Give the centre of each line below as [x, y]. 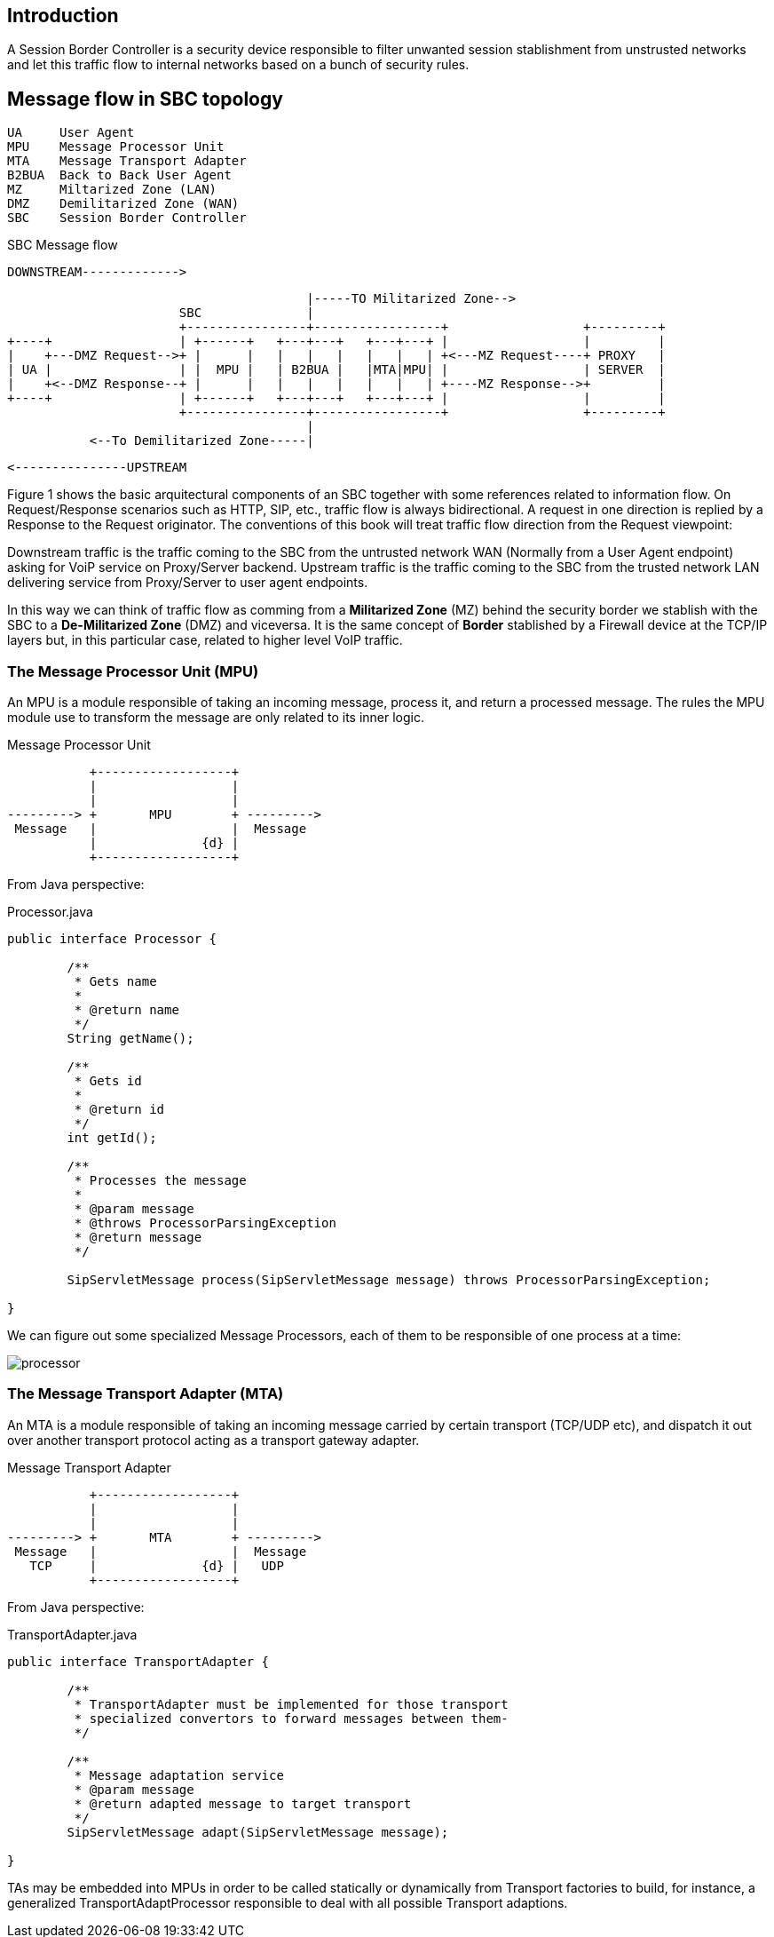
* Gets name [115, 982]
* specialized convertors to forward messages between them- [291, 1718]
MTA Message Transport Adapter [127, 161]
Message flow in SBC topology [145, 99]
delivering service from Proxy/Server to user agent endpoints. [188, 583]
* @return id [119, 1110]
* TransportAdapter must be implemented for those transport [291, 1704]
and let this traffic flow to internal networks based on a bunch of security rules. [238, 65]
